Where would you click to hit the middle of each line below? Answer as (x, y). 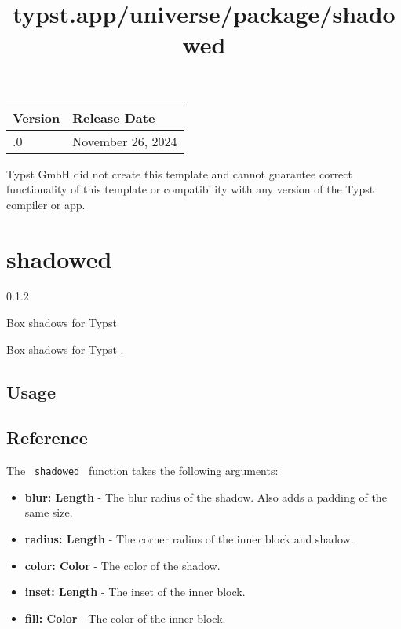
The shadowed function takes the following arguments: (142, 471)
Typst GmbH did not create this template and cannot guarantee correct (179, 173)
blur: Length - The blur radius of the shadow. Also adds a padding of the (206, 497)
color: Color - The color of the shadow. (122, 565)
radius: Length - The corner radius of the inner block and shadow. (189, 539)
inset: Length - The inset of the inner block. (135, 592)
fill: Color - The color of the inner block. (125, 618)
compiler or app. (46, 204)
